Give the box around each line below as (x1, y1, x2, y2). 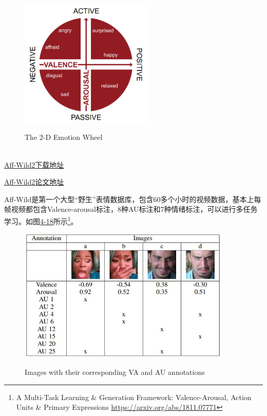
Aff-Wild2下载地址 (4, 159, 64, 170)
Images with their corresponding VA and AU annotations (25, 367, 205, 377)
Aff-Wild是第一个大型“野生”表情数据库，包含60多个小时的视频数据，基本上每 (4, 193, 261, 204)
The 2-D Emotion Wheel (25, 132, 103, 142)
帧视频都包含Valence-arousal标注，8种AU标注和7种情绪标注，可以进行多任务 (4, 204, 258, 214)
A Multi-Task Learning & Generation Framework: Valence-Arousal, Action (16, 391, 252, 402)
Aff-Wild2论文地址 (4, 176, 64, 187)
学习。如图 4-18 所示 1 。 (4, 214, 78, 226)
